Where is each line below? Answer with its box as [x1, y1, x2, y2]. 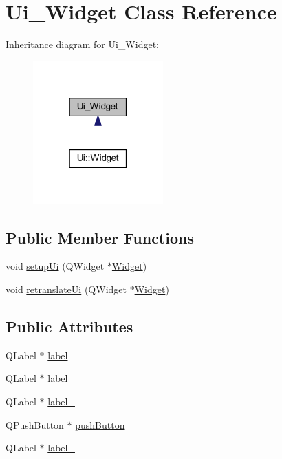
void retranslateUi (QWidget [6, 281, 127, 296]
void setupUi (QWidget [6, 259, 105, 273]
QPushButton [6, 417, 64, 431]
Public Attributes [6, 315, 133, 337]
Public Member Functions [6, 226, 194, 248]
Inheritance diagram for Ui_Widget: [6, 37, 159, 52]
